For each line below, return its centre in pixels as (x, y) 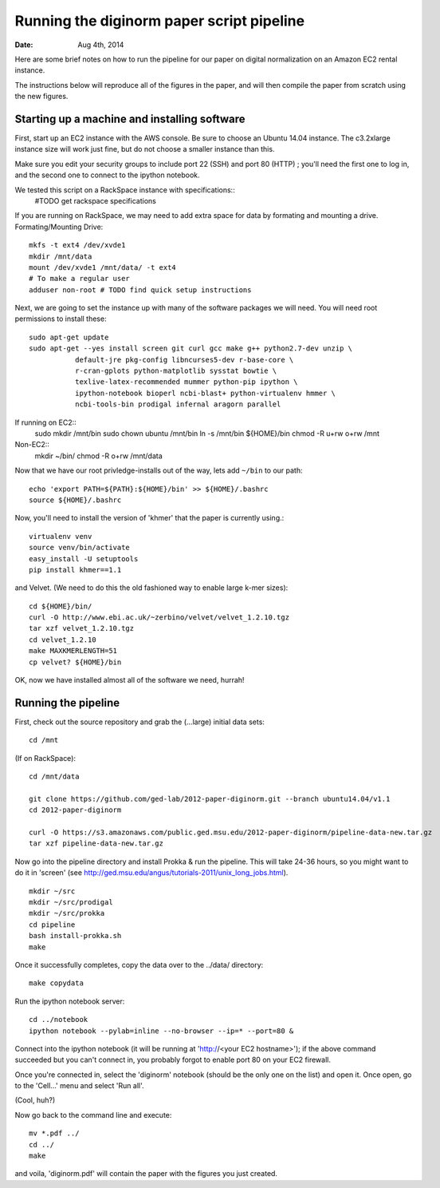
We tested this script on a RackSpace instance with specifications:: (125, 190)
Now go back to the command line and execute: (93, 1115)
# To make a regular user (80, 279)
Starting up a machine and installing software (130, 119)
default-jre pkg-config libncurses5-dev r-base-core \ (184, 360)
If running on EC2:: (46, 422)
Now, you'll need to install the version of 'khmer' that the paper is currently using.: (149, 518)
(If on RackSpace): (45, 758)
